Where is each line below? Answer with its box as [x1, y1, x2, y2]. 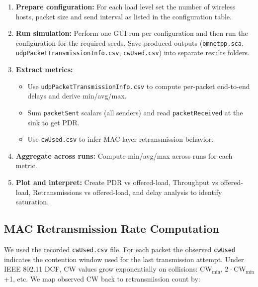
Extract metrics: [15, 64, 73, 75]
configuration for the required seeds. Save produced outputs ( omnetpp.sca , [15, 37, 244, 48]
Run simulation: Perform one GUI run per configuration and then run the [15, 28, 248, 38]
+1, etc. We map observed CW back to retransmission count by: [4, 273, 200, 284]
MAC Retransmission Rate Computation [4, 221, 219, 236]
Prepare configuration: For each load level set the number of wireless [15, 1, 235, 11]
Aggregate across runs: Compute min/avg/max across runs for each [15, 150, 233, 161]
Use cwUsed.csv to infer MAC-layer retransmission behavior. [27, 134, 214, 144]
